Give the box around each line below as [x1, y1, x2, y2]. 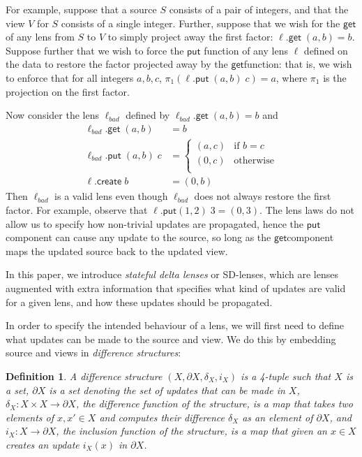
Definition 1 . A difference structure [6, 368, 163, 383]
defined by [126, 108, 170, 122]
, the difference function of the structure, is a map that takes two [75, 396, 353, 411]
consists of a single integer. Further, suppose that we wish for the [61, 15, 340, 30]
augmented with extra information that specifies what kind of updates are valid [6, 281, 346, 295]
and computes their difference [99, 409, 225, 424]
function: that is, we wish [243, 57, 352, 71]
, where [276, 70, 308, 85]
